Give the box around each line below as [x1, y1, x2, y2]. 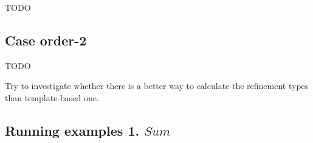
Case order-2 [5, 30, 87, 49]
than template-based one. [5, 91, 99, 104]
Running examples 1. [5, 121, 140, 139]
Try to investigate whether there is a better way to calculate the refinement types [5, 79, 309, 92]
